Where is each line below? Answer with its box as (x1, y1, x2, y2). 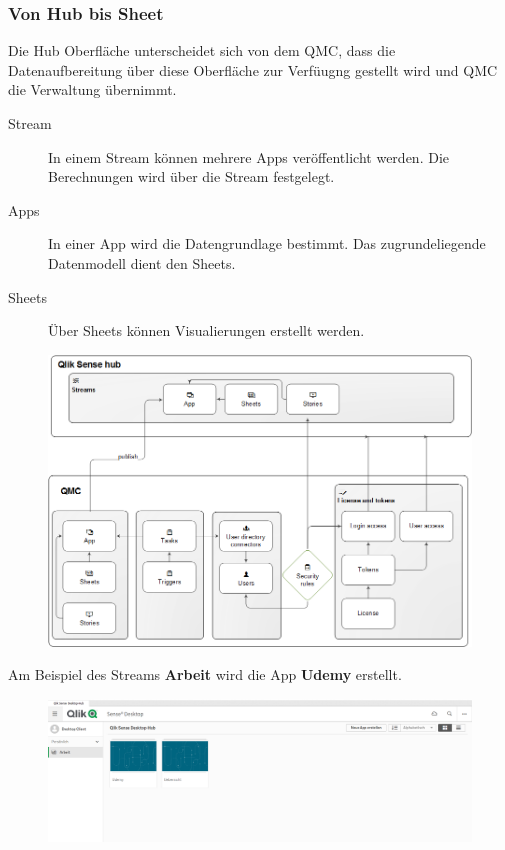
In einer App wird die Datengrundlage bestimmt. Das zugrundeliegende (48, 233, 486, 254)
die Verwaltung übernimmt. (8, 79, 177, 100)
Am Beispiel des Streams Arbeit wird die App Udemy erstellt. (8, 664, 402, 685)
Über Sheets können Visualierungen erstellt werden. (48, 320, 365, 341)
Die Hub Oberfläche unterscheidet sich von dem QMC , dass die (8, 40, 396, 61)
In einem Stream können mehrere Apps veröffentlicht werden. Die (48, 146, 449, 167)
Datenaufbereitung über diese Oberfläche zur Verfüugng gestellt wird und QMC (8, 59, 498, 80)
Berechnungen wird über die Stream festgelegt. (48, 166, 335, 187)
